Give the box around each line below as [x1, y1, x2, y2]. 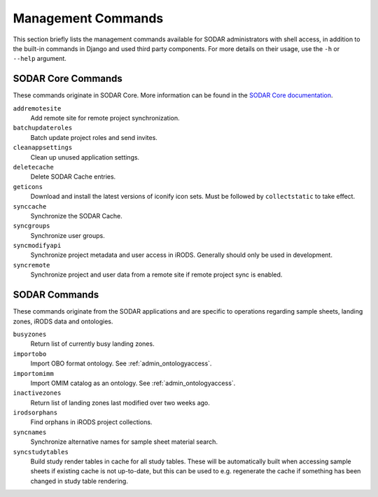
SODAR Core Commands [13, 73, 122, 85]
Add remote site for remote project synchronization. [30, 114, 180, 122]
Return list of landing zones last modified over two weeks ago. [30, 398, 210, 407]
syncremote [13, 261, 50, 269]
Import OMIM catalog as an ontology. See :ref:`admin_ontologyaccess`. [30, 379, 236, 387]
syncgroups [13, 222, 50, 230]
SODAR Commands [13, 289, 99, 301]
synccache [13, 202, 47, 210]
